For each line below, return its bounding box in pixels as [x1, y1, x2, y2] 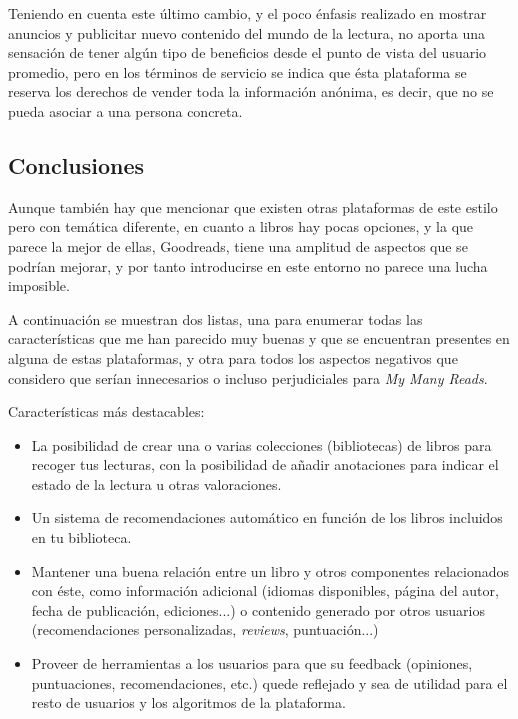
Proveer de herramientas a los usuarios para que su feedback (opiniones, [31, 653, 473, 674]
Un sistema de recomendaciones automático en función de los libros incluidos [31, 507, 503, 528]
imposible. [8, 275, 70, 296]
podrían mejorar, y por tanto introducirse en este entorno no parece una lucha [8, 255, 488, 276]
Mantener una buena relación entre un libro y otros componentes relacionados [31, 560, 510, 581]
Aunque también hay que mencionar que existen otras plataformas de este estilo [8, 196, 498, 217]
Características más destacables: [8, 401, 205, 422]
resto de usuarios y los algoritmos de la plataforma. [31, 692, 346, 713]
